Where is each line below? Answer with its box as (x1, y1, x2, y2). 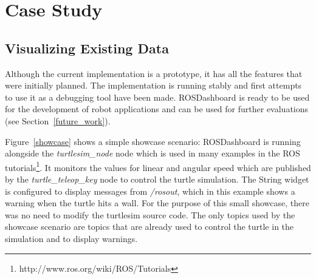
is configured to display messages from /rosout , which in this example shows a (5, 184, 295, 197)
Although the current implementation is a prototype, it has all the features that (5, 67, 303, 79)
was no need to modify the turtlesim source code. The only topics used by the (5, 208, 295, 221)
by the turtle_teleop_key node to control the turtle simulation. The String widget (5, 172, 309, 185)
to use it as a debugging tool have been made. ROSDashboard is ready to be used (5, 90, 310, 103)
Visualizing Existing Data (5, 38, 169, 57)
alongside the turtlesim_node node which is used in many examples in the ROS (5, 147, 300, 160)
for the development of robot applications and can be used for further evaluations (5, 103, 309, 115)
